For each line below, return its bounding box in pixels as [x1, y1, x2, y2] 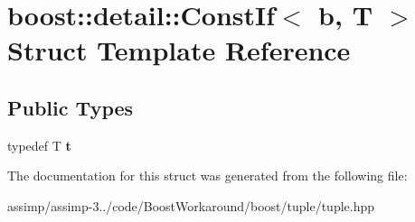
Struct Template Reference [7, 32, 351, 69]
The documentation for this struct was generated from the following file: [7, 166, 408, 185]
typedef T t [7, 135, 71, 154]
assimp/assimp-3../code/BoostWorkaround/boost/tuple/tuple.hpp [7, 196, 375, 215]
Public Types [7, 93, 134, 121]
